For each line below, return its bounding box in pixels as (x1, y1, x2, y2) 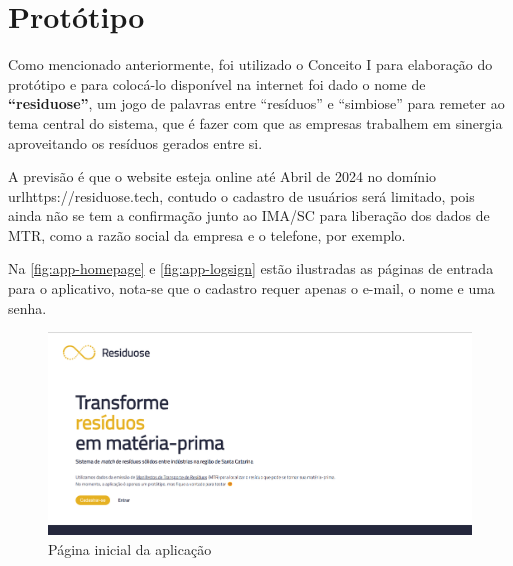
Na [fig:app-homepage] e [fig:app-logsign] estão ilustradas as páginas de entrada (8, 258, 494, 279)
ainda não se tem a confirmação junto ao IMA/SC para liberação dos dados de (8, 205, 490, 226)
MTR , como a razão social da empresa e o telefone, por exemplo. (8, 224, 406, 245)
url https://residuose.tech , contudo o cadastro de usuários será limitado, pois (8, 185, 475, 206)
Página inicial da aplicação (48, 538, 212, 559)
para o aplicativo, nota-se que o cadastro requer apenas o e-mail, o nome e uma (8, 278, 495, 299)
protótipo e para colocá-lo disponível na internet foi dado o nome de (8, 73, 426, 94)
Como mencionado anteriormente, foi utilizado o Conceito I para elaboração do (8, 54, 493, 75)
